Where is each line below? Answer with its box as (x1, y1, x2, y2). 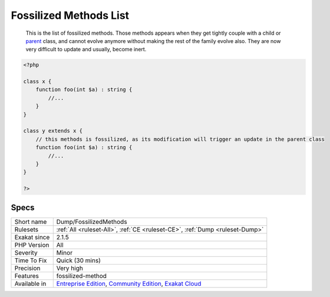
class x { (23, 78, 52, 85)
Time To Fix (14, 256, 47, 265)
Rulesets (14, 225, 38, 233)
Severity (14, 248, 38, 256)
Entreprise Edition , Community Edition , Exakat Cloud (56, 279, 202, 288)
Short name (14, 217, 47, 226)
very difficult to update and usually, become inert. (25, 46, 147, 53)
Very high (56, 264, 84, 272)
